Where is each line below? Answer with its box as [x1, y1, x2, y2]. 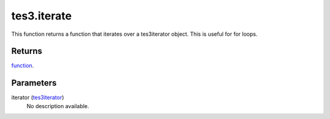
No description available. [26, 102, 90, 109]
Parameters [11, 78, 57, 88]
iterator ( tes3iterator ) [11, 94, 64, 101]
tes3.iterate [11, 9, 72, 22]
